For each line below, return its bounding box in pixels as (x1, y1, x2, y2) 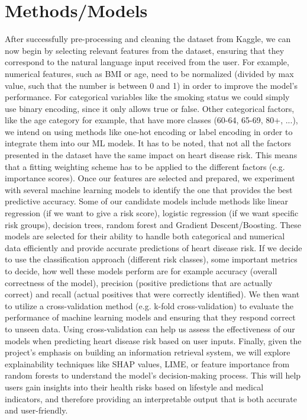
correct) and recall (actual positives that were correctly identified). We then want (5, 288, 300, 300)
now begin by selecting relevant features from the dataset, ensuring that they (5, 44, 285, 56)
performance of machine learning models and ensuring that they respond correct (5, 311, 296, 323)
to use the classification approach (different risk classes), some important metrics (5, 253, 298, 265)
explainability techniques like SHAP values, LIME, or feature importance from (5, 357, 290, 370)
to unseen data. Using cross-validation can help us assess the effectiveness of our (5, 322, 295, 335)
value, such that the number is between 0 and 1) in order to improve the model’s (5, 79, 298, 91)
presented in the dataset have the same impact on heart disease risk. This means (5, 149, 298, 161)
